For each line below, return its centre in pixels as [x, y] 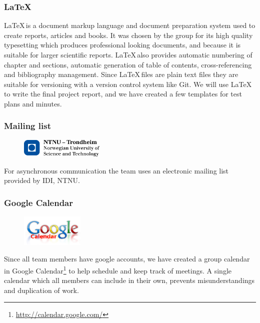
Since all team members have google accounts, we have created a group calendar [127, 259]
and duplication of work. [41, 290]
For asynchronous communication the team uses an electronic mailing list [116, 170]
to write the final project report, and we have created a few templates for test [123, 94]
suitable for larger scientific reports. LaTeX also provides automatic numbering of [128, 54]
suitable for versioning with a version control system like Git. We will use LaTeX [128, 84]
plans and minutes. [33, 103]
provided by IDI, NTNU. [42, 180]
